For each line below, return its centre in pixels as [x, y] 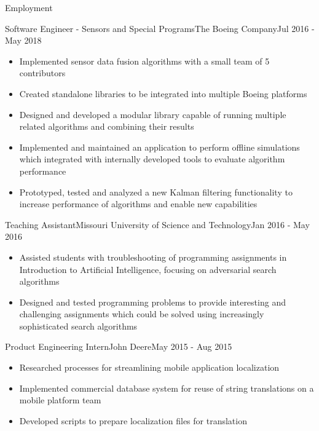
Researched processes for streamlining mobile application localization [149, 367]
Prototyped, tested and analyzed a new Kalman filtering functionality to [156, 192]
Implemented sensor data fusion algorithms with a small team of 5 [144, 61]
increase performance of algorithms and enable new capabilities [138, 204]
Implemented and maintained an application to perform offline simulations [159, 147]
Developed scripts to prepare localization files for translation [133, 420]
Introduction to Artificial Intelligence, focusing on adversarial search [148, 269]
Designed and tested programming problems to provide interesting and [152, 302]
